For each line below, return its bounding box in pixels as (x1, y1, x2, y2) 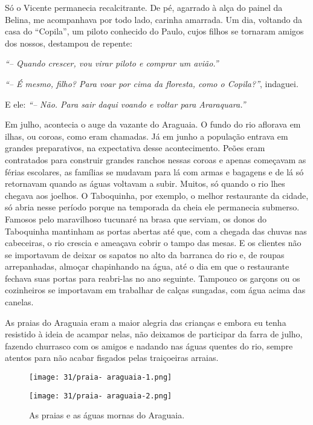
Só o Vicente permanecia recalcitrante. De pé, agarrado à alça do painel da (5, 1, 283, 13)
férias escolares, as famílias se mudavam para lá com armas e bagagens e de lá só (5, 165, 304, 178)
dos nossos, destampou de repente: (5, 36, 132, 49)
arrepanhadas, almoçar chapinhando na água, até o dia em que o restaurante (5, 260, 289, 273)
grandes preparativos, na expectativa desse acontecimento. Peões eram (5, 141, 265, 154)
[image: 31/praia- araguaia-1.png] (29, 373, 172, 382)
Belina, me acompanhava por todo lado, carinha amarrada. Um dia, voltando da (5, 13, 302, 25)
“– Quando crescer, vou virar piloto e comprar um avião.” (5, 57, 219, 70)
